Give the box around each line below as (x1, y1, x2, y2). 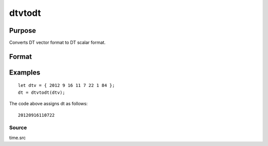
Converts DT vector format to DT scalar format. (9, 40, 106, 46)
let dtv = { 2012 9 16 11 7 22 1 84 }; (18, 82, 115, 88)
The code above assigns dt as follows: (9, 101, 88, 107)
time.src (9, 135, 26, 141)
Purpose (9, 26, 36, 35)
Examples (9, 68, 41, 76)
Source (9, 124, 27, 131)
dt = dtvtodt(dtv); (18, 89, 66, 95)
